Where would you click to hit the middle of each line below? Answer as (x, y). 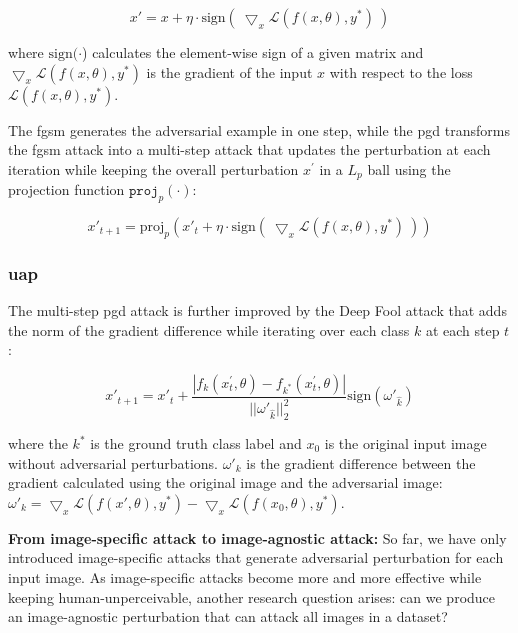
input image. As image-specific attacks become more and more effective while (245, 576)
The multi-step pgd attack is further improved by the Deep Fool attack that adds (257, 310)
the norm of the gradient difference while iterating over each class (209, 329)
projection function (66, 189)
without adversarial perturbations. (113, 462)
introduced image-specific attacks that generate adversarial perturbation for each (256, 557)
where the (38, 443)
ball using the (409, 168)
